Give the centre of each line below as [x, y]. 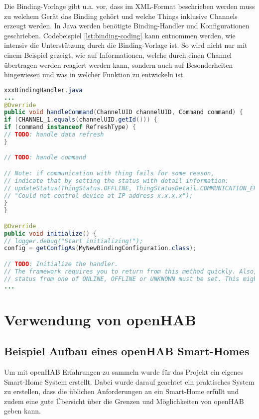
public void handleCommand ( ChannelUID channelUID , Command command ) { [124, 112]
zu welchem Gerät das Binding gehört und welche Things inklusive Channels [121, 16]
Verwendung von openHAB [100, 319]
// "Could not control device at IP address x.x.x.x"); [99, 196]
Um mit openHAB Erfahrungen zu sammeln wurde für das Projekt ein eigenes [124, 372]
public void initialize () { [51, 233]
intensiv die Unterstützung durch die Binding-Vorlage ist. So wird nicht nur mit [126, 45]
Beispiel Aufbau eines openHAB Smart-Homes [127, 351]
